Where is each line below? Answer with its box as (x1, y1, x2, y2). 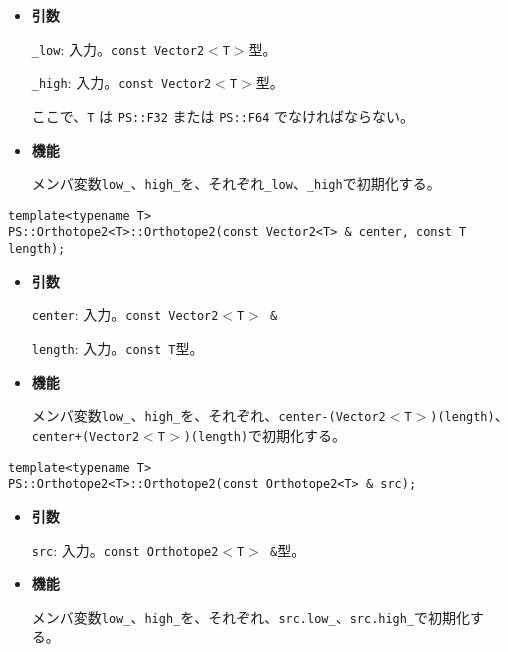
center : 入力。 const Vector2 (31, 304, 219, 325)
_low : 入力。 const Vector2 (31, 38, 205, 59)
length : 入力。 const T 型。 (31, 338, 204, 359)
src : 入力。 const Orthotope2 (31, 539, 219, 560)
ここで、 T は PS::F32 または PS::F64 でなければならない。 (31, 105, 414, 126)
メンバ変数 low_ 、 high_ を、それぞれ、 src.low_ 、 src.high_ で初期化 (31, 606, 471, 627)
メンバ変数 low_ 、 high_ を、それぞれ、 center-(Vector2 (31, 405, 386, 426)
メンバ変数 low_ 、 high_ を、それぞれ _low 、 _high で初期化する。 (31, 173, 441, 194)
